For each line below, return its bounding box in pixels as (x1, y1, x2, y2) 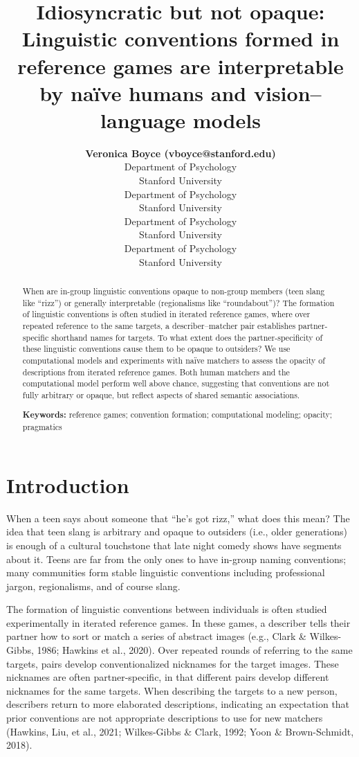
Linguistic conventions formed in (21, 24, 340, 53)
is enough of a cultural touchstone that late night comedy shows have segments (6, 537, 342, 552)
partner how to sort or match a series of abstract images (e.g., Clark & (6, 629, 306, 643)
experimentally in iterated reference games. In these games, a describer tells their (6, 615, 351, 630)
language (100, 105, 186, 134)
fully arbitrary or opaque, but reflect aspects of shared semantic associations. (22, 389, 300, 400)
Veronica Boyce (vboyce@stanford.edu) (85, 145, 276, 160)
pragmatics (22, 421, 62, 433)
